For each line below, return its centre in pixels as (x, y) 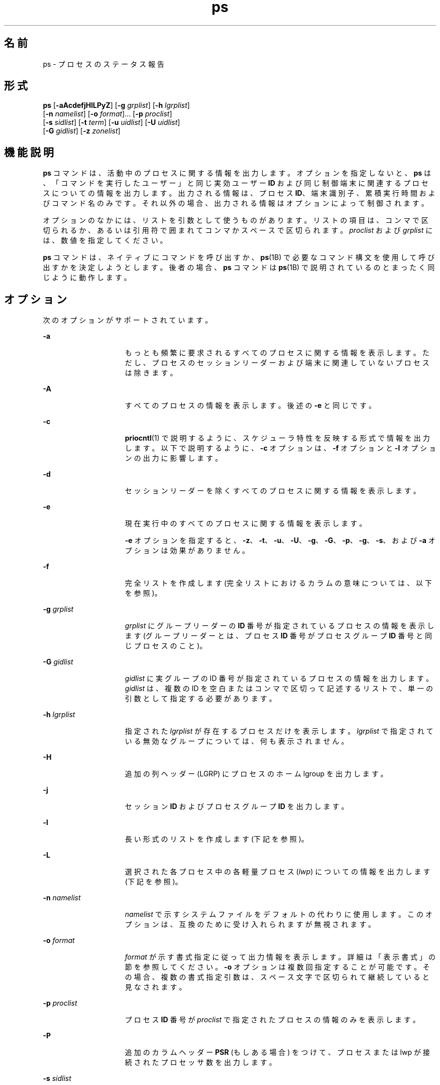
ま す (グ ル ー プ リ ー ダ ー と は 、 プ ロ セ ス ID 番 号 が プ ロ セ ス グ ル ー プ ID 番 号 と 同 (278, 636)
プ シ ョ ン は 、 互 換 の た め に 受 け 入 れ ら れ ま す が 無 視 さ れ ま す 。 (250, 924)
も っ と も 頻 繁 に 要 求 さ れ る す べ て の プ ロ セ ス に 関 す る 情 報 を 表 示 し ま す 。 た (277, 353)
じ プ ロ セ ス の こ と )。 (166, 646)
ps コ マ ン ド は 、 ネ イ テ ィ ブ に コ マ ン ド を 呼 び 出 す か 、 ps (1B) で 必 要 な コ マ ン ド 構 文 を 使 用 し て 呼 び (239, 257)
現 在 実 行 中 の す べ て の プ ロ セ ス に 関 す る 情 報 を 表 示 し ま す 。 (246, 523)
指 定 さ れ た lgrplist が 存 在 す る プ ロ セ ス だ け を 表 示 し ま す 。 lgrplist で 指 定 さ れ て (279, 731)
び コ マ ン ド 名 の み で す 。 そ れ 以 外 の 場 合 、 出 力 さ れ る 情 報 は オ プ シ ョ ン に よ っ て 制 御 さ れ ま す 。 (236, 203)
